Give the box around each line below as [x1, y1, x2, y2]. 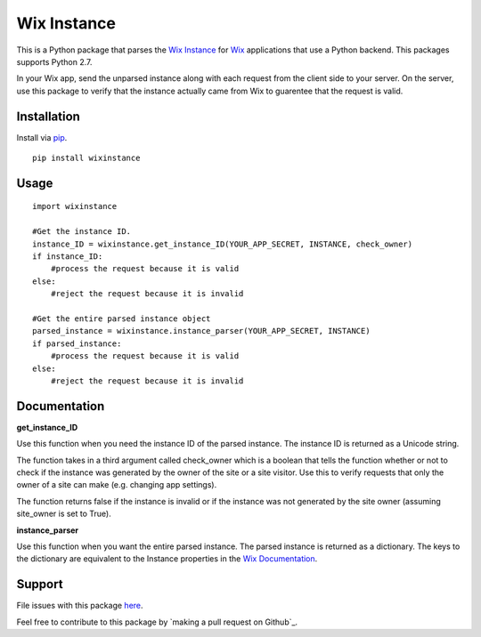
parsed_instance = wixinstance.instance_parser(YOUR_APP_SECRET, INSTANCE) [32, 326, 371, 336]
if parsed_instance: [32, 338, 122, 349]
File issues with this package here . [16, 601, 143, 611]
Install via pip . [16, 132, 68, 142]
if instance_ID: [32, 251, 103, 262]
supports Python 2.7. [16, 56, 93, 67]
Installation [16, 109, 80, 124]
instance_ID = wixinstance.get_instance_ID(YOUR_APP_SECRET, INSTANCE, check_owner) [32, 238, 413, 249]
